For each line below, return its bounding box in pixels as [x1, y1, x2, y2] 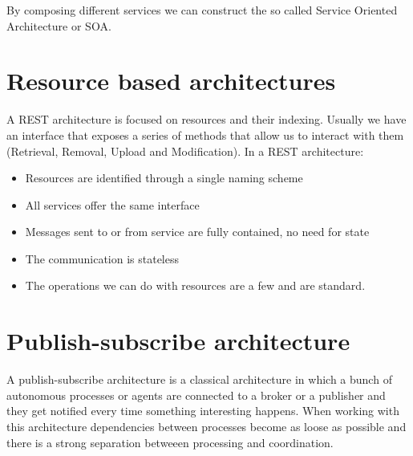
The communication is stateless [25, 250, 180, 267]
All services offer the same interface [25, 196, 200, 213]
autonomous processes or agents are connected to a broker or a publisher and [6, 386, 386, 403]
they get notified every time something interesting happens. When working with [6, 402, 399, 419]
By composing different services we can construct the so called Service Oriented [6, 2, 398, 18]
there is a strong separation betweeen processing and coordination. [6, 434, 334, 450]
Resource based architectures [6, 64, 336, 97]
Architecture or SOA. [6, 17, 111, 34]
